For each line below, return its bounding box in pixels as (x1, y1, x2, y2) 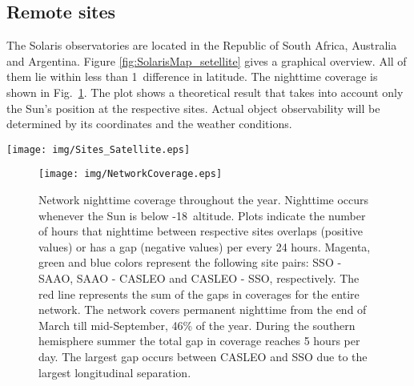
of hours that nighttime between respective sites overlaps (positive (38, 223, 363, 239)
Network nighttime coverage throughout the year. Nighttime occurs (38, 191, 369, 208)
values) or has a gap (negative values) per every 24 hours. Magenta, (38, 238, 371, 255)
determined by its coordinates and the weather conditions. (6, 115, 292, 132)
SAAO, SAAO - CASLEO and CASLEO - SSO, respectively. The (38, 270, 360, 287)
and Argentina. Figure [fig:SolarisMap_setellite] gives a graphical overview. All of (6, 52, 407, 69)
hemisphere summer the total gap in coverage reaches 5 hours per (38, 332, 360, 349)
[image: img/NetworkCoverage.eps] (38, 168, 223, 180)
